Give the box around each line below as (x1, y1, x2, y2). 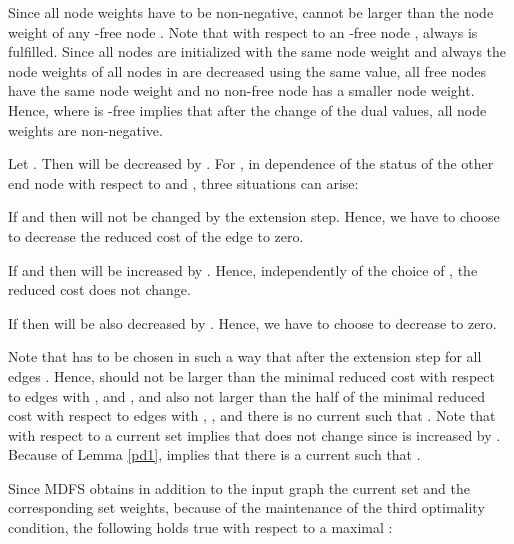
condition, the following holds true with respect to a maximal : (8, 517, 393, 538)
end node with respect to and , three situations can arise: (8, 172, 359, 193)
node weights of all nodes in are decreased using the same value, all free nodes (8, 60, 487, 81)
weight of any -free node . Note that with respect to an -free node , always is (8, 21, 478, 42)
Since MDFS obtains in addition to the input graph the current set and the (8, 477, 470, 498)
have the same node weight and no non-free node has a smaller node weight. (8, 80, 475, 101)
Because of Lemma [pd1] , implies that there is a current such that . (8, 444, 421, 465)
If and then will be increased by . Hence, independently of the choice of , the (8, 259, 478, 280)
